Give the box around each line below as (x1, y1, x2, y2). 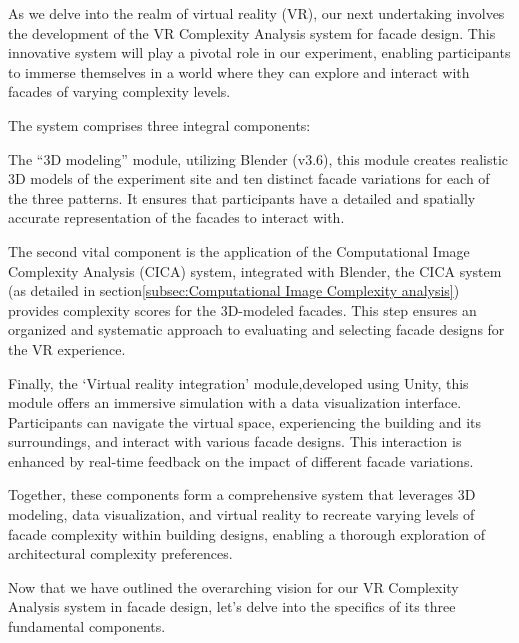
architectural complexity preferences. (8, 543, 233, 564)
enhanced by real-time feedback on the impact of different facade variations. (8, 450, 474, 471)
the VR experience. (8, 338, 126, 359)
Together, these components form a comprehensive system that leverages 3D (8, 484, 476, 505)
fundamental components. (8, 616, 166, 637)
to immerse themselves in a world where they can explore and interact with (8, 61, 470, 82)
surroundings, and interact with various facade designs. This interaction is (8, 431, 462, 452)
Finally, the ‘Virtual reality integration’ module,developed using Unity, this (8, 372, 469, 393)
